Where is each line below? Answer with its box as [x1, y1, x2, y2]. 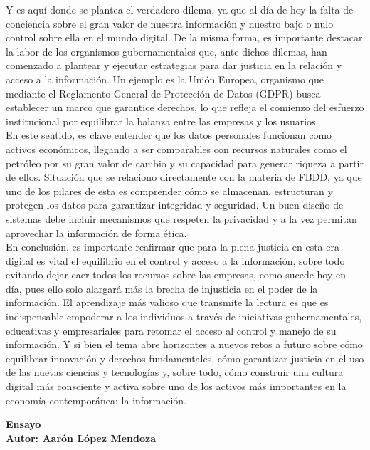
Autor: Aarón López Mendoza [6, 430, 157, 445]
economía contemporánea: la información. [6, 392, 187, 407]
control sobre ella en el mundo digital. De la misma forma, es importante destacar [6, 30, 363, 45]
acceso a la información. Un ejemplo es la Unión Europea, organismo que [6, 71, 324, 86]
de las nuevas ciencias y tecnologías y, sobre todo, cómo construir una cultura [6, 365, 344, 380]
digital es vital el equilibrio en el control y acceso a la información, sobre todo [6, 253, 345, 268]
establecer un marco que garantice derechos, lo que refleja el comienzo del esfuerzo [6, 100, 364, 115]
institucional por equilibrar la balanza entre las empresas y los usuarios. [6, 113, 319, 128]
